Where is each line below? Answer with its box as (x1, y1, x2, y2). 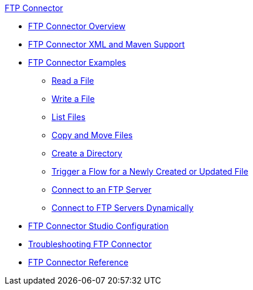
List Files (52, 112, 86, 122)
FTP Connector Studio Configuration (28, 221, 169, 231)
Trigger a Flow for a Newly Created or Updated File (52, 166, 248, 176)
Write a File (52, 94, 95, 104)
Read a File (52, 76, 94, 86)
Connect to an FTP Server (52, 185, 152, 195)
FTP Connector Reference (28, 257, 129, 267)
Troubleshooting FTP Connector (28, 239, 152, 249)
